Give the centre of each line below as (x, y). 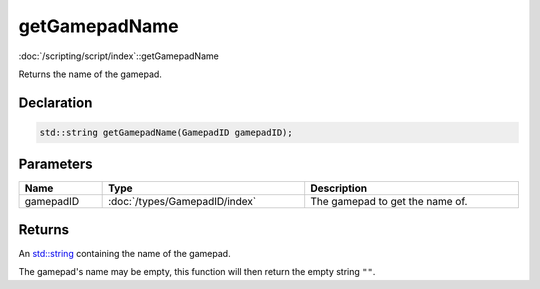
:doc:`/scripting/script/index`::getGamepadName (118, 56)
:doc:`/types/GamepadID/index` (182, 202)
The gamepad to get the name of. (389, 202)
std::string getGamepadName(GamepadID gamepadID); (166, 132)
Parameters (55, 164)
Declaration (55, 102)
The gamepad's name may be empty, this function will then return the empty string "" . (197, 272)
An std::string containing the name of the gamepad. (124, 253)
